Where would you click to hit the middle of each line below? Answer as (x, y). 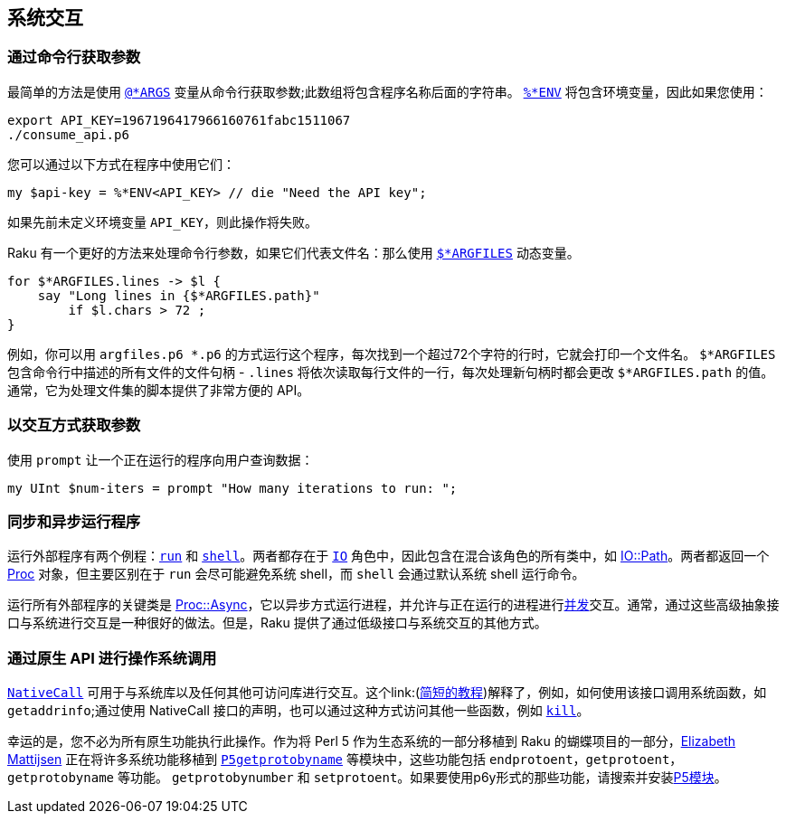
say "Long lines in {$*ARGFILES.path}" (179, 295)
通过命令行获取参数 (74, 57)
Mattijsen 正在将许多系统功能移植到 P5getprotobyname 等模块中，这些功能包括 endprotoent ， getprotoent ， (345, 760)
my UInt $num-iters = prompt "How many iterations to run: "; (232, 488)
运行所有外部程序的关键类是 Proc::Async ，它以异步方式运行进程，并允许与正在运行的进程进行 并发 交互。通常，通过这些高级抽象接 (393, 605)
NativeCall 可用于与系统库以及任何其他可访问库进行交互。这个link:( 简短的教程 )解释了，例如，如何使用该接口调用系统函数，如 (387, 693)
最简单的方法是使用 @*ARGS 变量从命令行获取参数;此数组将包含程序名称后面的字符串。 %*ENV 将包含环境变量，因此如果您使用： (388, 91)
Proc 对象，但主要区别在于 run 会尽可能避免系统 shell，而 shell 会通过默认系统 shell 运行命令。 (296, 574)
